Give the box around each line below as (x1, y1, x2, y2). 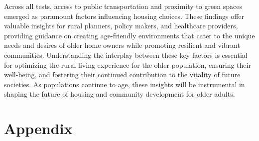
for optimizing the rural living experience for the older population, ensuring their (4, 59, 251, 70)
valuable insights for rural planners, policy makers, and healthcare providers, (4, 20, 238, 31)
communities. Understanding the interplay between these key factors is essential (4, 49, 248, 60)
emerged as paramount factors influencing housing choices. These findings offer (4, 10, 245, 21)
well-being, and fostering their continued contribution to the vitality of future (4, 69, 241, 80)
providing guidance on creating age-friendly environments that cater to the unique (4, 30, 255, 40)
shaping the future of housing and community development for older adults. (4, 89, 235, 99)
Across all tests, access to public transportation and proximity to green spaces (4, 1, 243, 11)
